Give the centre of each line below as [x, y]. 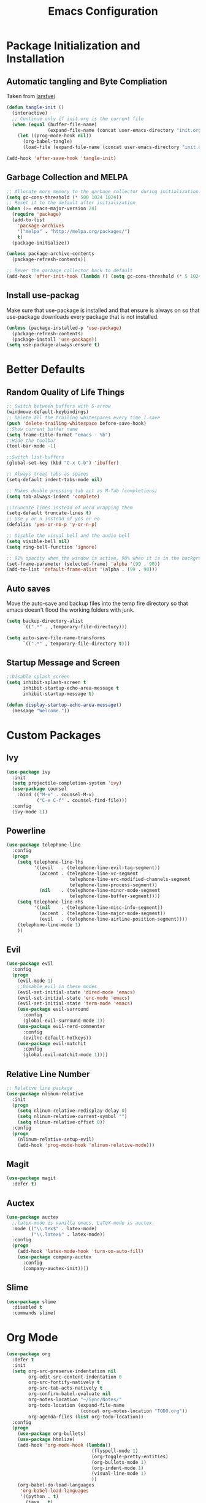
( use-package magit [31, 1178]
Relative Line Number [48, 1074]
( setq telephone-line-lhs [51, 862]
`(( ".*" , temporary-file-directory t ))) [76, 644]
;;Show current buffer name [42, 429]
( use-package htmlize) [46, 1440]
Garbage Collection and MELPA [67, 177]
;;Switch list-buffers [35, 457]
